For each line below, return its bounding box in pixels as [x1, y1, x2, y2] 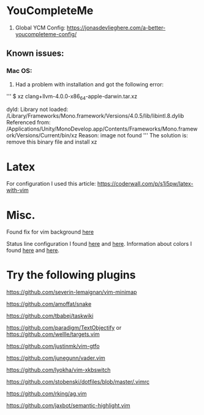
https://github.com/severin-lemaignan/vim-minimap [6, 289, 137, 296]
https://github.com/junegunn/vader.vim [6, 354, 105, 362]
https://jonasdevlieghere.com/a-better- [66, 24, 166, 31]
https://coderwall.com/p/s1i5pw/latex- [97, 180, 194, 188]
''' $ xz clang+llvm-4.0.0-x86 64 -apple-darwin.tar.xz [6, 93, 138, 101]
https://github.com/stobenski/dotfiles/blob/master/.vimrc [6, 378, 150, 386]
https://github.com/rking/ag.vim [6, 390, 87, 397]
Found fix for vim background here [6, 228, 94, 236]
